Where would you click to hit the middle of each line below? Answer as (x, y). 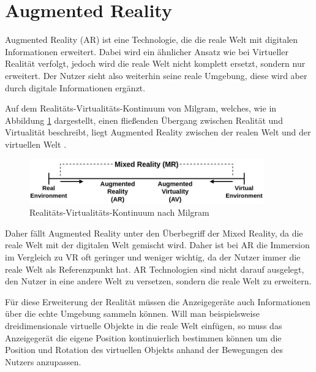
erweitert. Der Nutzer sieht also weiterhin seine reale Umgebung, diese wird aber (156, 75)
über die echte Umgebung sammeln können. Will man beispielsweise (133, 313)
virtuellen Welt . (36, 144)
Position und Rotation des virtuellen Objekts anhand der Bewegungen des (144, 350)
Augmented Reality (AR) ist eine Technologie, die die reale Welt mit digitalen (152, 40)
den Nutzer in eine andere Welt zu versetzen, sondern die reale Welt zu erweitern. (158, 281)
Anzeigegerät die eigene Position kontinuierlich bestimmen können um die (143, 337)
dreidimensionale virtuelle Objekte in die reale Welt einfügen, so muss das (144, 325)
